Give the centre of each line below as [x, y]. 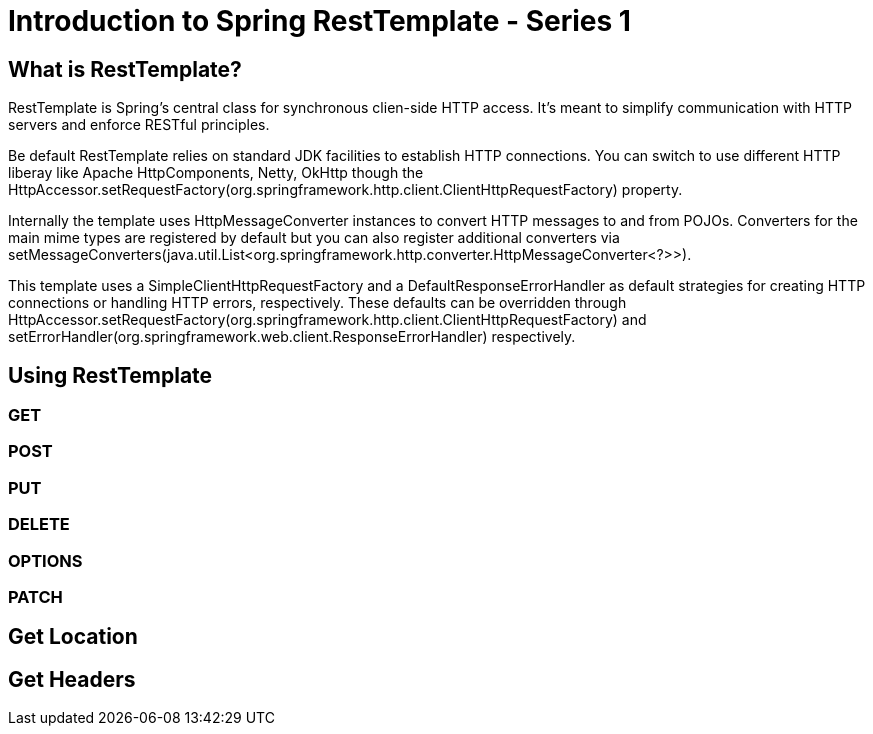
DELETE [39, 524]
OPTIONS [45, 560]
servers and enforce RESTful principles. [139, 125]
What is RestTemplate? [125, 69]
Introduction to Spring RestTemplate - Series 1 [319, 21]
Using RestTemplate [110, 375]
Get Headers [72, 679]
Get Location [73, 637]
